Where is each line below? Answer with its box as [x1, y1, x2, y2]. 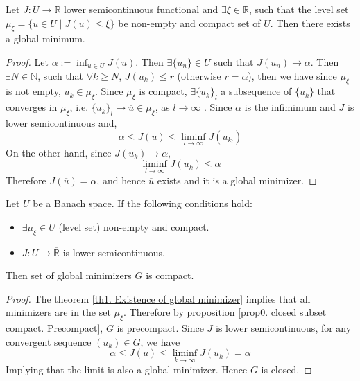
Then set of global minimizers [6, 268, 132, 283]
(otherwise [177, 68, 221, 82]
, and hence [96, 172, 146, 187]
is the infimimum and [244, 100, 336, 114]
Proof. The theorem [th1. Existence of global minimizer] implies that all [6, 291, 311, 305]
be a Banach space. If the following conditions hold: [33, 196, 252, 211]
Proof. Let [6, 54, 49, 69]
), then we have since [248, 68, 337, 82]
